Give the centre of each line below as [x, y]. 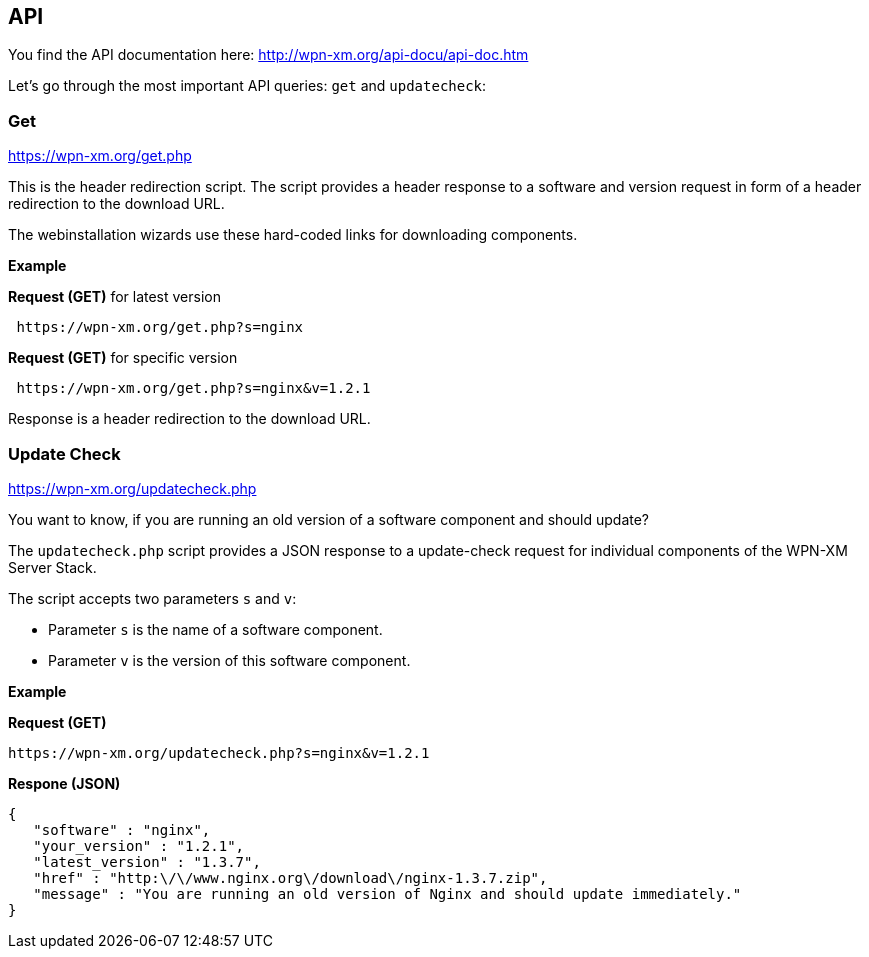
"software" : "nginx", [122, 829]
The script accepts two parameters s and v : [152, 598]
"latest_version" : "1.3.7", [147, 861]
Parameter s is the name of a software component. [215, 629]
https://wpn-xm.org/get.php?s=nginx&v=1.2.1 [193, 388]
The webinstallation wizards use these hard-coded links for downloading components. [293, 235]
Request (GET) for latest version [114, 297]
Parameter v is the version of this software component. [229, 660]
